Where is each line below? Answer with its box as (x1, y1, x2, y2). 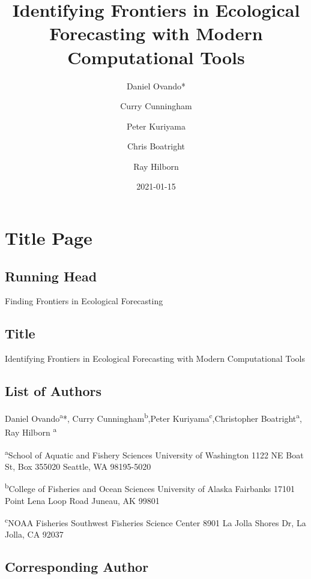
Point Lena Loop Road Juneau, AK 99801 (5, 494, 160, 506)
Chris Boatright (127, 140, 186, 152)
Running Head (5, 266, 97, 285)
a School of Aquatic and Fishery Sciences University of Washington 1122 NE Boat (5, 446, 304, 461)
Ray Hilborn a (5, 424, 57, 438)
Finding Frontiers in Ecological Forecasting (5, 295, 163, 307)
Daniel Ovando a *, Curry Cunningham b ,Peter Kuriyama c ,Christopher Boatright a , (5, 410, 302, 424)
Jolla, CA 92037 (5, 528, 64, 541)
